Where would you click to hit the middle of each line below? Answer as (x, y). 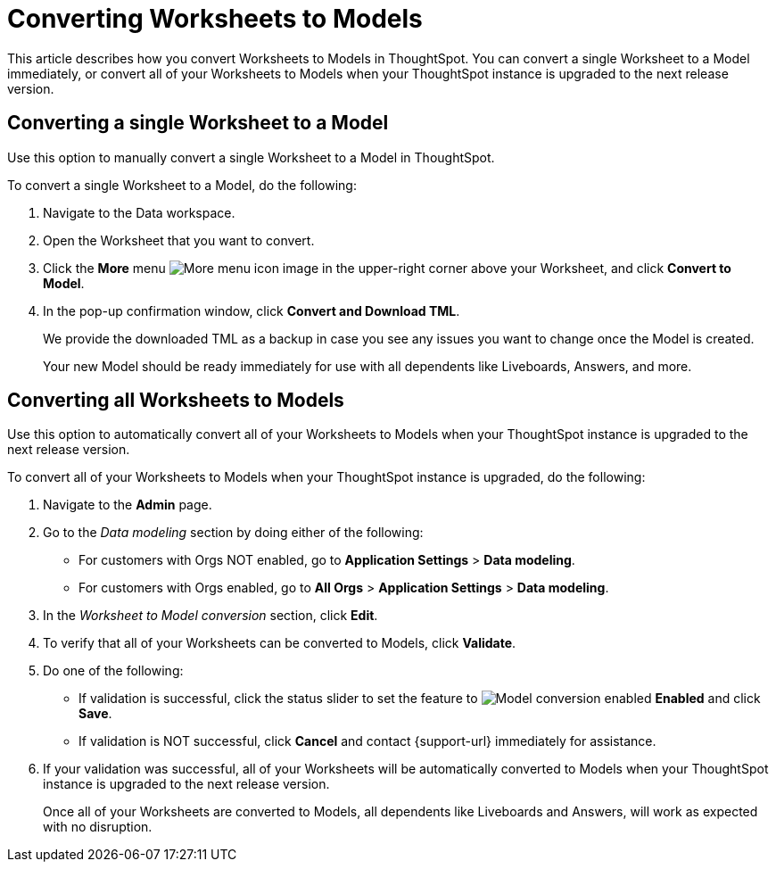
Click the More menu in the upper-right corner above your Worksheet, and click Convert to (387, 268)
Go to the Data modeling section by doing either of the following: (233, 533)
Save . (95, 714)
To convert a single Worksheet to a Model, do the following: (182, 185)
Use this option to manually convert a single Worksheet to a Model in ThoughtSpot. (251, 157)
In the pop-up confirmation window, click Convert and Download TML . (252, 310)
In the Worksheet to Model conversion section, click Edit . (211, 616)
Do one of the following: (113, 671)
